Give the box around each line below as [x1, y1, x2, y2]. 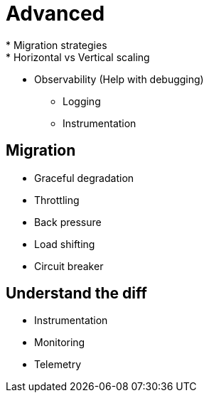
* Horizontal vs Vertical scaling [6, 50, 150, 63]
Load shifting [34, 237, 95, 250]
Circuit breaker [34, 259, 104, 272]
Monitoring [34, 336, 85, 349]
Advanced [6, 1, 105, 26]
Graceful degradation [34, 171, 134, 184]
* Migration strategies [6, 38, 107, 51]
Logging [63, 95, 101, 107]
